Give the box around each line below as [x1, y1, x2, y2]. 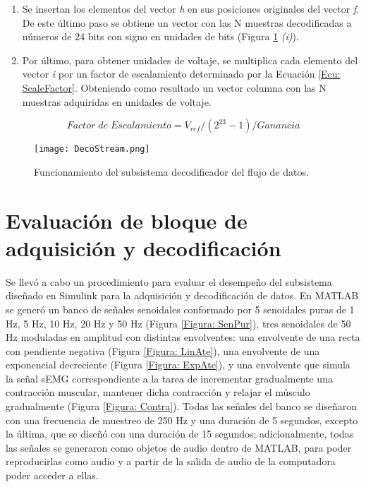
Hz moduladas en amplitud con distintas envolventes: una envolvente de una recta [6, 330, 360, 344]
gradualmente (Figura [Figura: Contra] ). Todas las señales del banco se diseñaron [6, 399, 358, 414]
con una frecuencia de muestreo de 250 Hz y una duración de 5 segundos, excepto [6, 412, 358, 427]
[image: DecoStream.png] [34, 144, 150, 155]
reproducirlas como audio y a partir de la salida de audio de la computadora [6, 454, 336, 469]
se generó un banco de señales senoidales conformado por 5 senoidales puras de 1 [6, 301, 355, 316]
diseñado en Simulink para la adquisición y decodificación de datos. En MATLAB [6, 288, 359, 303]
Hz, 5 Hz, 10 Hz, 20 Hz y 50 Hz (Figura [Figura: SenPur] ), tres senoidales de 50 [6, 315, 351, 330]
